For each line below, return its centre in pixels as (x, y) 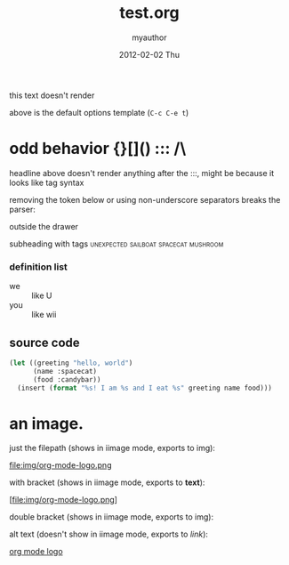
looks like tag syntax (47, 182)
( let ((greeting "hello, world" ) (71, 363)
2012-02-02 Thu (149, 54)
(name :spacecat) (65, 371)
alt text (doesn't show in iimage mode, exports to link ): (109, 534)
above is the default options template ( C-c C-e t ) (99, 112)
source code (44, 342)
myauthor (149, 37)
